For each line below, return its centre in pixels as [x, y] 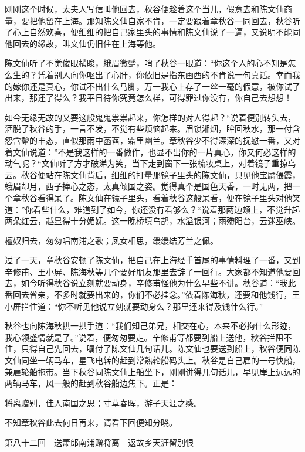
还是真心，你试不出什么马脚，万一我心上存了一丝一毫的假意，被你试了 [165, 86]
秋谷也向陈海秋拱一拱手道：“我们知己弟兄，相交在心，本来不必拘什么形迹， [150, 326]
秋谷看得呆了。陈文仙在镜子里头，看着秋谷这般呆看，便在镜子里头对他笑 [160, 197]
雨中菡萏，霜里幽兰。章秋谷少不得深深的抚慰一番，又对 [193, 140]
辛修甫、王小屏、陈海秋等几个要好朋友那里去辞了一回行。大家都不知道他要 [148, 271]
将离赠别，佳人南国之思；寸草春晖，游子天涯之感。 [103, 402]
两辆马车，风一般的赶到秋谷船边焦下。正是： [91, 383]
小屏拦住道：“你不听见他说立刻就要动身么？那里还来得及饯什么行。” [134, 306]
